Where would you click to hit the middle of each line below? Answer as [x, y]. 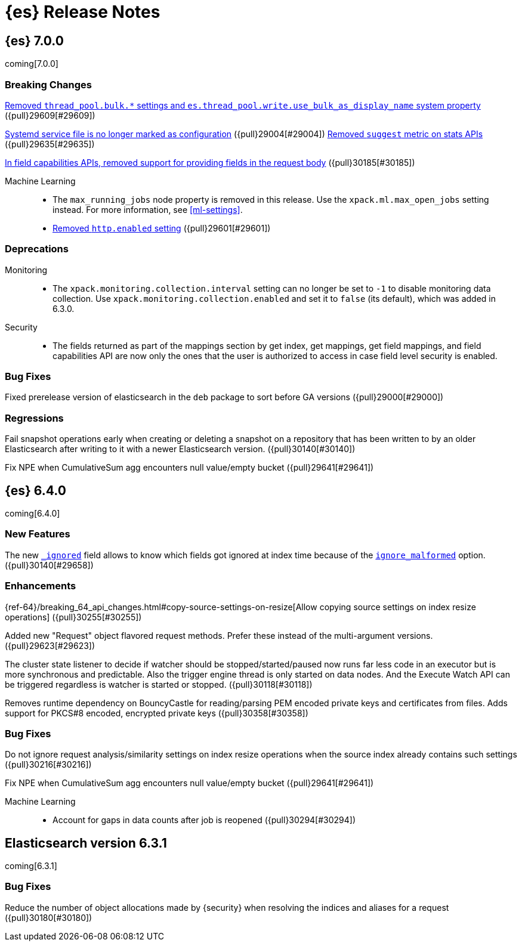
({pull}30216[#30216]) [48, 765]
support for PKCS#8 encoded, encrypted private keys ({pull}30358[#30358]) [157, 713]
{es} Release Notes [83, 12]
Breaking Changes [49, 84]
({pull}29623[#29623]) [50, 645]
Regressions [34, 418]
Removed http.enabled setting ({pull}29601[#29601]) [162, 228]
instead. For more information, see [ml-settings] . [148, 209]
